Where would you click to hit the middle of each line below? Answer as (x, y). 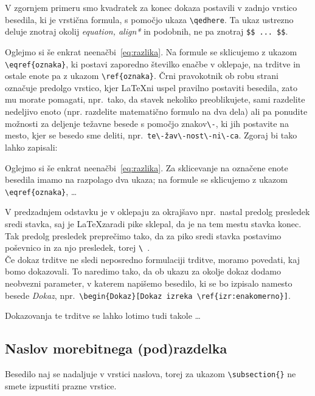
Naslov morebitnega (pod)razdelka (116, 348)
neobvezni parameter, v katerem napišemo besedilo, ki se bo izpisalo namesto (149, 283)
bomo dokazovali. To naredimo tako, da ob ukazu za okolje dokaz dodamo (143, 271)
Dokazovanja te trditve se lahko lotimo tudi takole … (103, 316)
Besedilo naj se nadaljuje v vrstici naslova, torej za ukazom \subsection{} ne (151, 374)
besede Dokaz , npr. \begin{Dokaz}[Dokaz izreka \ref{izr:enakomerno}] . (148, 295)
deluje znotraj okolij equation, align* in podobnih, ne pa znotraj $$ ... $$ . (147, 31)
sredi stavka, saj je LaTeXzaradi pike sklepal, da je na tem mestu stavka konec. (153, 223)
